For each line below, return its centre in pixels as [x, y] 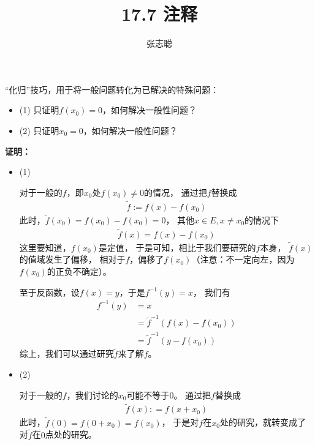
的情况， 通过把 [176, 192]
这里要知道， [45, 247]
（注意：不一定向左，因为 [243, 259]
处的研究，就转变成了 [263, 422]
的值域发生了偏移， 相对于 [72, 259]
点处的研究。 [71, 434]
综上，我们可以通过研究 [66, 353]
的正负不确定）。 [79, 271]
